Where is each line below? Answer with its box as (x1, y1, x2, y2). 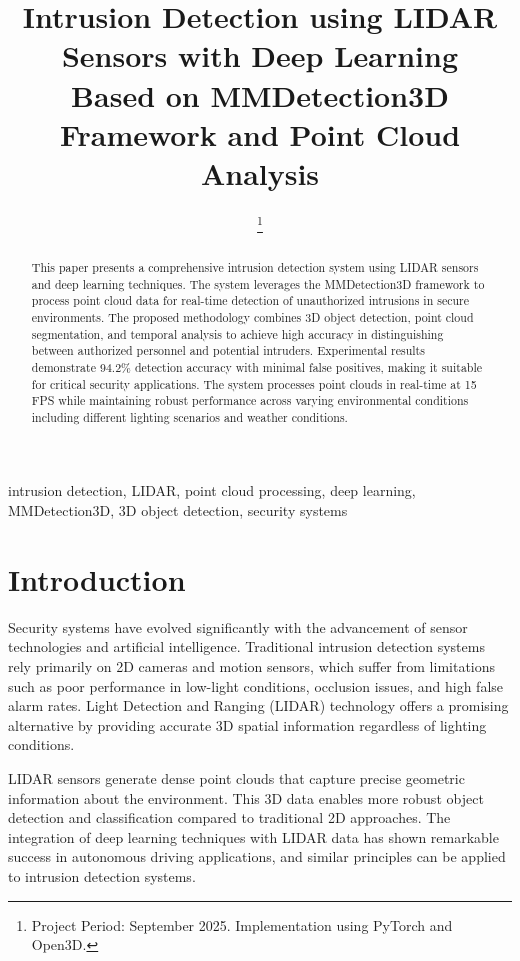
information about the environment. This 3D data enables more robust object (8, 787, 484, 808)
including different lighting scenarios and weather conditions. (31, 408, 348, 425)
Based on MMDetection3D (71, 74, 449, 115)
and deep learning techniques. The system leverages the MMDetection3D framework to (31, 275, 485, 292)
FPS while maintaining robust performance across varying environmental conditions (31, 392, 469, 409)
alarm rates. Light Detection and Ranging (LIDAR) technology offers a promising (8, 695, 509, 716)
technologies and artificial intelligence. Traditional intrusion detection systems (8, 636, 485, 657)
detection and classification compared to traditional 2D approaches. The (8, 807, 451, 828)
